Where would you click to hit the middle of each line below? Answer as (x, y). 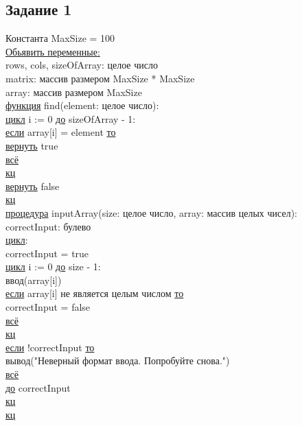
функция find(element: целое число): (82, 105)
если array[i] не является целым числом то (95, 293)
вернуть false (33, 186)
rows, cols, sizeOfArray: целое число (82, 65)
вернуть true (32, 145)
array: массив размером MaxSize (74, 92)
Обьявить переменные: (53, 51)
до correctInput (38, 387)
